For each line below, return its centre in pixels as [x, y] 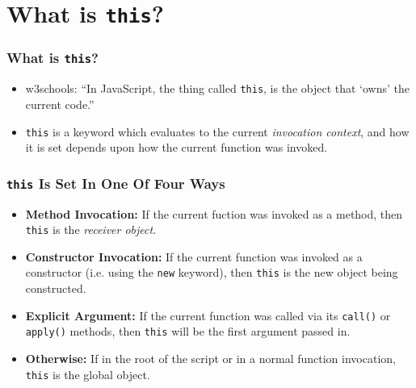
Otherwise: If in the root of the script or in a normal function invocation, [210, 358]
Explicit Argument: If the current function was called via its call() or [208, 315]
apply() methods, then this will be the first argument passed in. [188, 331]
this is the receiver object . [91, 229]
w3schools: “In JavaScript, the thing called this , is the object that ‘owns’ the [218, 88]
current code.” [60, 104]
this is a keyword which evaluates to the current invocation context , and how [217, 131]
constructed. [56, 288]
